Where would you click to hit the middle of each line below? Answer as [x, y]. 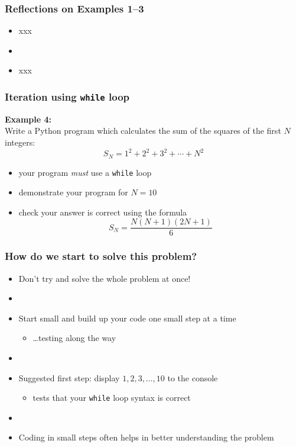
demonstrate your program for [73, 192]
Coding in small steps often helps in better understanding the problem [146, 437]
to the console [193, 377]
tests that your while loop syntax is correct [112, 398]
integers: [20, 142]
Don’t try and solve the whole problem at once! [105, 278]
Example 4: [28, 119]
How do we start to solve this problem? [101, 256]
